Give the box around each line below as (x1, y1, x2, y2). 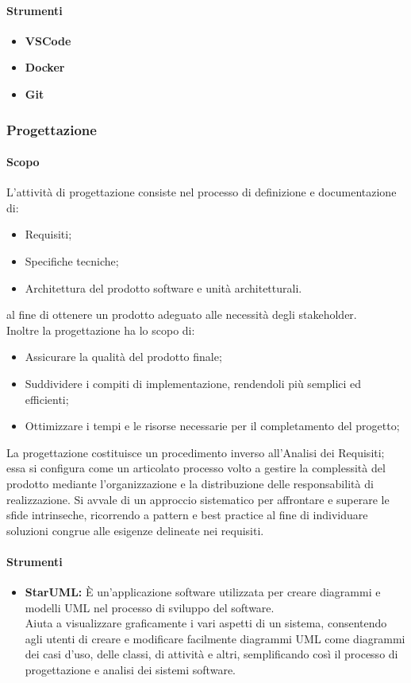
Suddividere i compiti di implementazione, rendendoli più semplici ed (25, 374, 362, 391)
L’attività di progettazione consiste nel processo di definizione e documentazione (6, 184, 397, 200)
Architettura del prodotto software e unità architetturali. (25, 279, 302, 296)
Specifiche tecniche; (25, 253, 119, 269)
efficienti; (25, 390, 69, 407)
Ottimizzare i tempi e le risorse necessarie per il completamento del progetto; (25, 417, 400, 434)
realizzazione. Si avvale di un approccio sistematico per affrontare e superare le (6, 491, 390, 507)
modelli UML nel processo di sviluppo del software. (25, 599, 275, 615)
